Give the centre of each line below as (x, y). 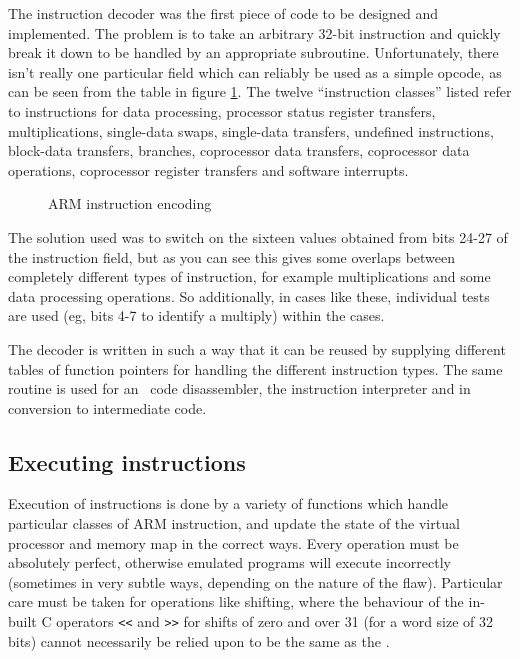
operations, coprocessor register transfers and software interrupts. (208, 169)
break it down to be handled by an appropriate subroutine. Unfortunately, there (253, 52)
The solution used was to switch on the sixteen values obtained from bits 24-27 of (258, 236)
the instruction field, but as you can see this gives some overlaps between (232, 256)
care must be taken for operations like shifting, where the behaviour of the (236, 601)
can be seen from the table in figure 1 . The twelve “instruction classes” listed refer (260, 91)
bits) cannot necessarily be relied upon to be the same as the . (199, 640)
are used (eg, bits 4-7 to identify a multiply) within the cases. (196, 315)
